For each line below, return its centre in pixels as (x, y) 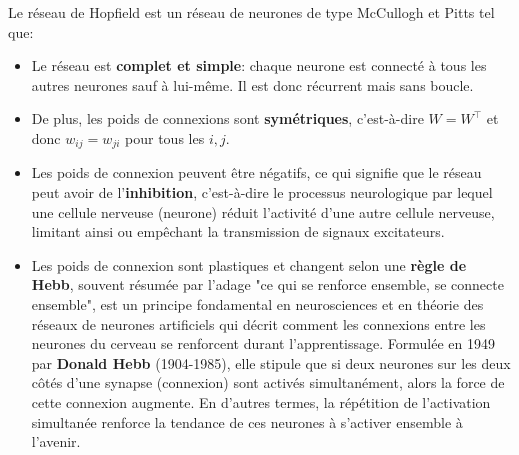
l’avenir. (56, 441)
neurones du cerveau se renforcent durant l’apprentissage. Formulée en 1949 (263, 343)
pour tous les (165, 137)
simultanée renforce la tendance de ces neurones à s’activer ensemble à (247, 421)
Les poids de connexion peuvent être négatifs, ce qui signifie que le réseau (256, 172)
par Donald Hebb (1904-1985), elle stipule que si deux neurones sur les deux (271, 362)
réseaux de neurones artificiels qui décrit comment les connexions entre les (258, 323)
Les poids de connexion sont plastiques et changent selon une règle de (249, 264)
